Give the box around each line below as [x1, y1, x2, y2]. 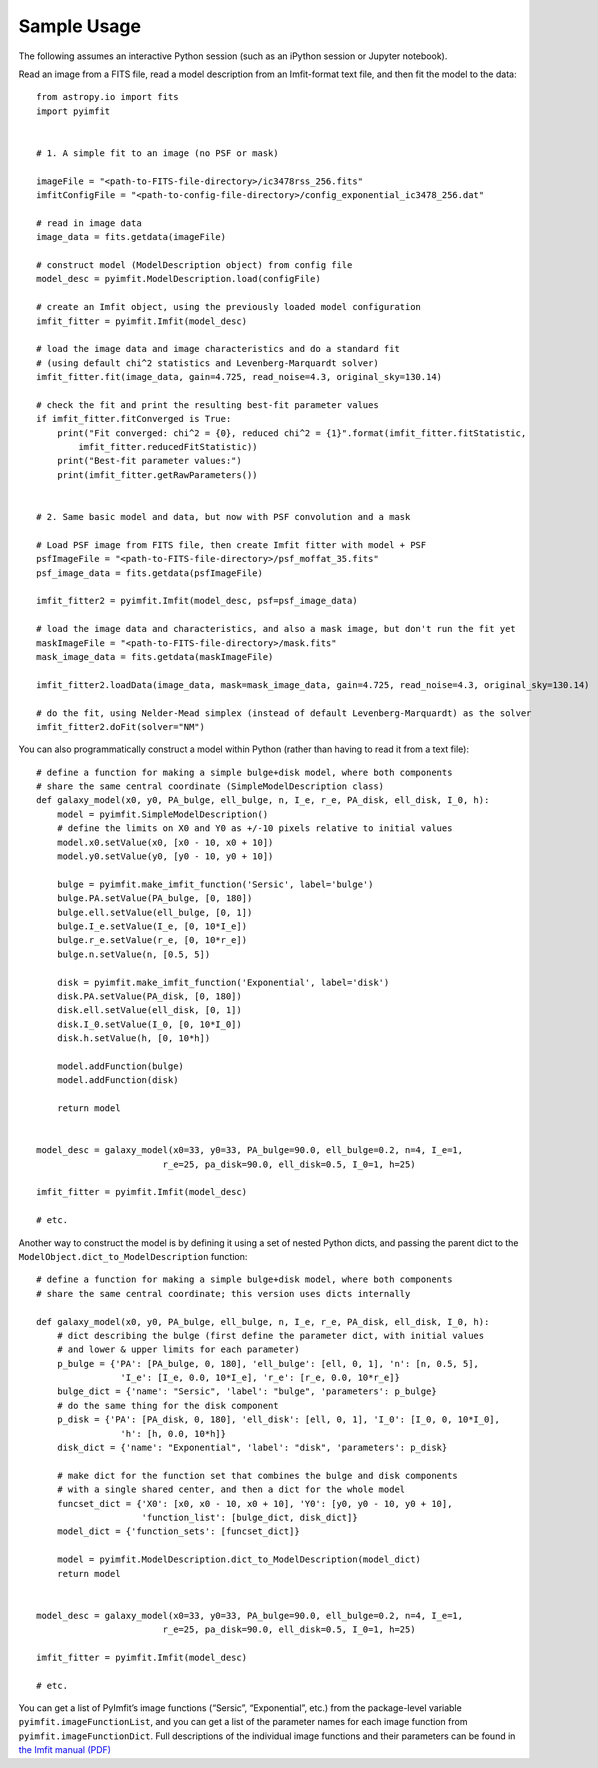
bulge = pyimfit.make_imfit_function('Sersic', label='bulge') [56, 878, 374, 890]
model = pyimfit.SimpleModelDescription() [56, 808, 269, 820]
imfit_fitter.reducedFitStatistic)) [78, 441, 259, 453]
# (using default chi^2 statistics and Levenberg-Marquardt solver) [36, 357, 379, 369]
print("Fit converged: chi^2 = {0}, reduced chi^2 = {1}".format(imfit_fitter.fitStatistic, [56, 427, 527, 439]
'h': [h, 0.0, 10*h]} [120, 1428, 227, 1439]
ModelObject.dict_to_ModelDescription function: [18, 1250, 248, 1262]
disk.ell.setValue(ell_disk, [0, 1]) [56, 1005, 242, 1016]
